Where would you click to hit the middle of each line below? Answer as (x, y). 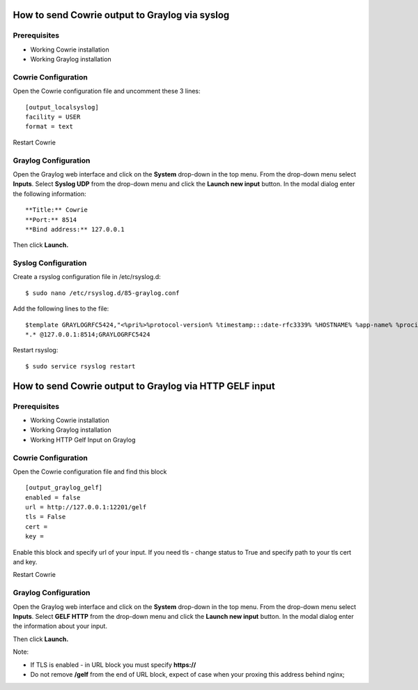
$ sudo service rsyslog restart (80, 366)
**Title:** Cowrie (57, 210)
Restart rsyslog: (36, 350)
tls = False (46, 517)
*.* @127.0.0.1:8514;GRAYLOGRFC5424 (88, 335)
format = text (49, 127)
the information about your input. (60, 626)
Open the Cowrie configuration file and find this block (90, 472)
